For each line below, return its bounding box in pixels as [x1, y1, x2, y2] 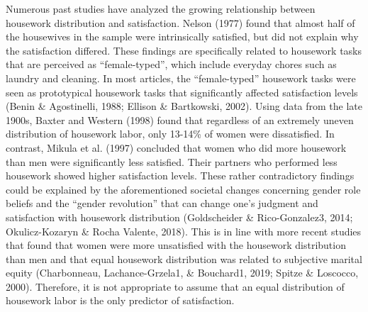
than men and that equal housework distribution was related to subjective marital [6, 251, 362, 266]
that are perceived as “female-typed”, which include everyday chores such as [6, 57, 337, 72]
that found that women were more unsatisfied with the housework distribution [6, 238, 346, 252]
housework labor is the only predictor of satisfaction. [6, 293, 235, 308]
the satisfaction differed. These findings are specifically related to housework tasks [6, 43, 362, 57]
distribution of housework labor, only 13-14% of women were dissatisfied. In [6, 126, 335, 141]
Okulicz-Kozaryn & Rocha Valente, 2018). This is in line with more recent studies [6, 223, 362, 238]
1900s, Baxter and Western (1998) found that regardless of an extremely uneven [6, 112, 354, 127]
